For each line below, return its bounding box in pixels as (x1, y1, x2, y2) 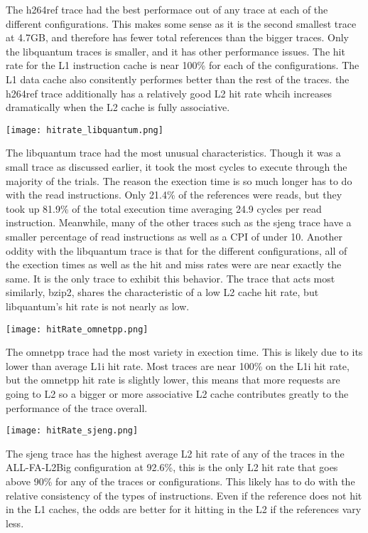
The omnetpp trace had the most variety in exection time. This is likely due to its (6, 344, 363, 359)
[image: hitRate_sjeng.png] (6, 426, 139, 436)
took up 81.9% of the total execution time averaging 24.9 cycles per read (6, 201, 322, 216)
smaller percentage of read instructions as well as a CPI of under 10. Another (6, 228, 343, 243)
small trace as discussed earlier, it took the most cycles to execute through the (6, 159, 347, 174)
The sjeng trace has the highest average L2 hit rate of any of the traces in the (6, 445, 345, 460)
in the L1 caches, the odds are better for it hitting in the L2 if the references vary (6, 502, 362, 517)
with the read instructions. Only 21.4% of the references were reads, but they (6, 187, 342, 202)
